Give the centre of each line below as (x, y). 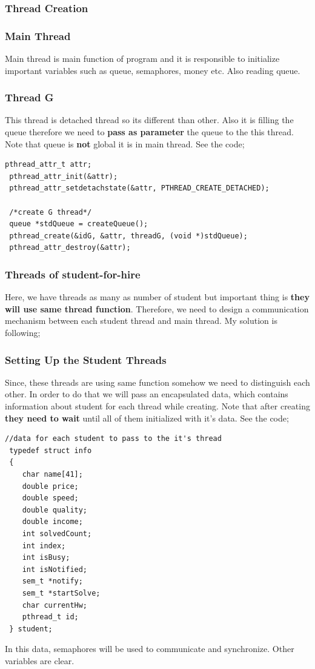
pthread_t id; (50, 617)
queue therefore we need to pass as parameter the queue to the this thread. (149, 132)
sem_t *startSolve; (61, 593)
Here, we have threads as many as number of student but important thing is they (157, 297)
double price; (50, 486)
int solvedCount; (57, 533)
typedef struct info (51, 450)
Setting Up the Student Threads (86, 359)
